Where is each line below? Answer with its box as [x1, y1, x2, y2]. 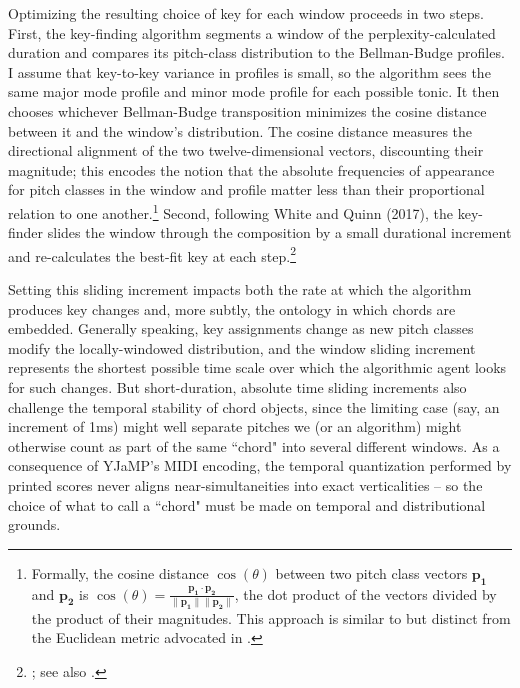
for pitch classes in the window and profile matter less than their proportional [8, 179, 485, 200]
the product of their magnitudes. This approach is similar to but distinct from [31, 607, 511, 628]
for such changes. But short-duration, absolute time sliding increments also [8, 377, 467, 397]
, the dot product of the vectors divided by [234, 583, 497, 604]
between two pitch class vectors [275, 562, 468, 583]
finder [8, 222, 44, 243]
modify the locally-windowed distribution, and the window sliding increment [8, 337, 476, 358]
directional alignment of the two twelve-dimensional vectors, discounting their [8, 140, 484, 161]
